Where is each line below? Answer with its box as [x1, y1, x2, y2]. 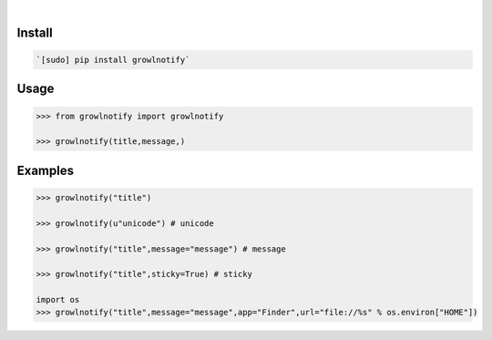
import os [36, 294, 80, 305]
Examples [16, 162, 75, 178]
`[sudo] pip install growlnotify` [36, 55, 190, 65]
